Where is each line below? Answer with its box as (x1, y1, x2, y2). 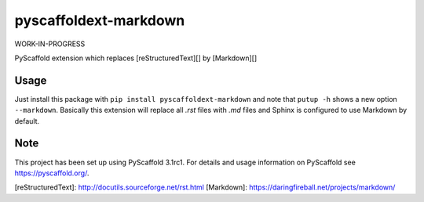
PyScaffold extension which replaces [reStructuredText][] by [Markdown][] (14, 53, 258, 63)
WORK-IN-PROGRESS (14, 39, 86, 49)
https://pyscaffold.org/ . (14, 168, 90, 178)
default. (14, 116, 40, 125)
